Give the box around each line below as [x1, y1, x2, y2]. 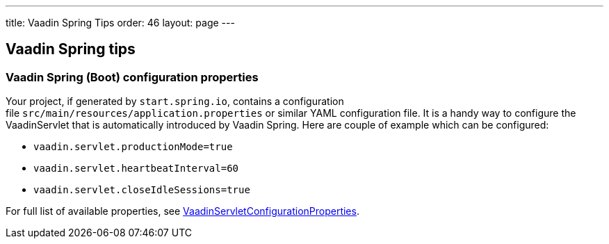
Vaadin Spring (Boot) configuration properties [6, 70, 259, 84]
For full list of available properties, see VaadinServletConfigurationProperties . [6, 205, 359, 218]
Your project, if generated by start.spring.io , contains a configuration [6, 95, 344, 108]
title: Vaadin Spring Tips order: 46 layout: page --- [6, 17, 235, 29]
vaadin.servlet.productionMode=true [33, 141, 233, 153]
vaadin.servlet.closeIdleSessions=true [33, 184, 250, 196]
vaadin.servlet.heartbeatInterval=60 [33, 163, 239, 174]
